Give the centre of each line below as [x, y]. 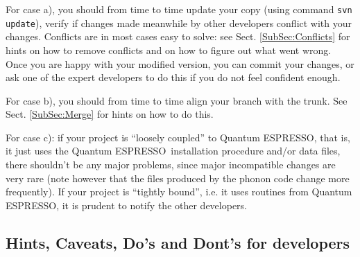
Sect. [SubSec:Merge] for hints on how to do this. [110, 114]
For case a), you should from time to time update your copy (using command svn [179, 9]
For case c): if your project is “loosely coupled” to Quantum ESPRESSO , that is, [178, 137]
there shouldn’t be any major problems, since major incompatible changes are [171, 165]
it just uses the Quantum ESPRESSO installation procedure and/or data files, [173, 151]
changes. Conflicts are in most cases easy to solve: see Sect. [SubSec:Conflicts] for [178, 36]
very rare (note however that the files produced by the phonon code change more [178, 178]
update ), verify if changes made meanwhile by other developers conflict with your [179, 23]
